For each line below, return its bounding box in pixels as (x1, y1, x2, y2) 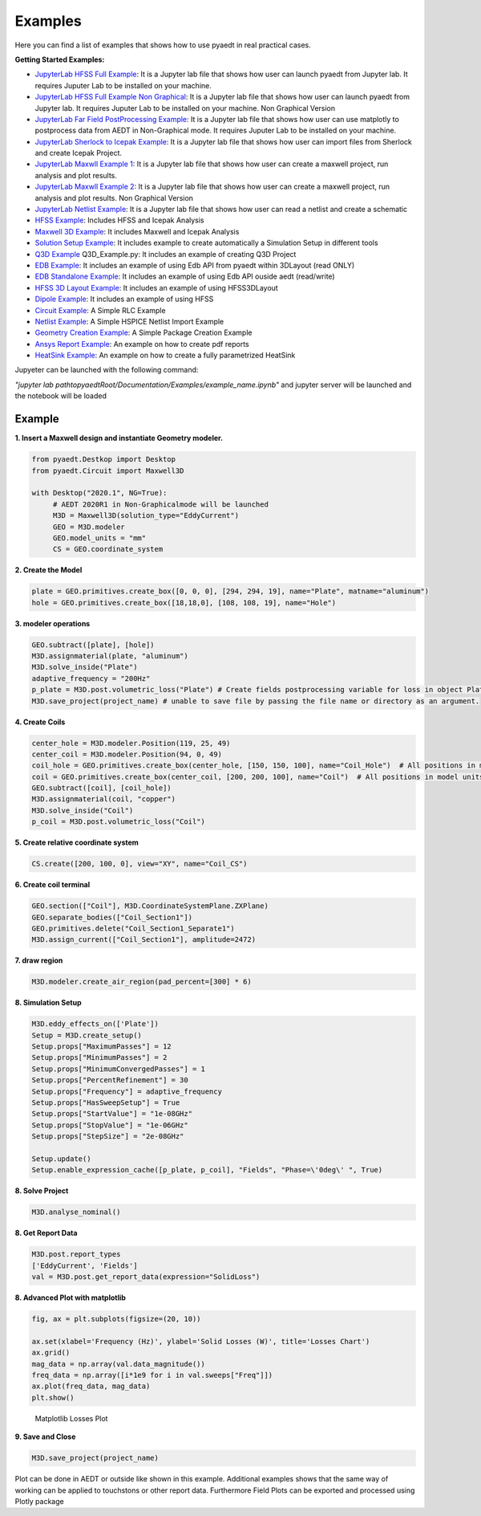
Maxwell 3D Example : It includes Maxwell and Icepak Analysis (34, 226, 240, 236)
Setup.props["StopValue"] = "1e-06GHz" (31, 1120, 188, 1130)
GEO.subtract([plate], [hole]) (31, 640, 156, 650)
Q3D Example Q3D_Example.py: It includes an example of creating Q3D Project (34, 249, 297, 259)
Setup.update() (31, 1155, 91, 1163)
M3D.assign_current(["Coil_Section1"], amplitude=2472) (31, 935, 257, 944)
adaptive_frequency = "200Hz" (31, 674, 151, 683)
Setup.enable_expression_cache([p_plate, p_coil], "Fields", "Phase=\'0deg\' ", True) (31, 1165, 383, 1175)
